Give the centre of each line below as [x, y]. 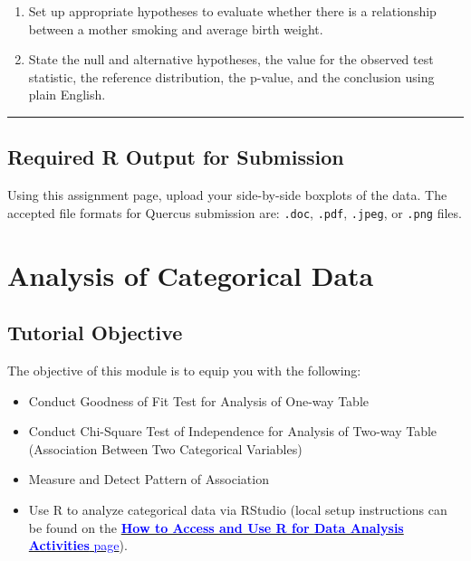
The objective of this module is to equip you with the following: [184, 370]
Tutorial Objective [95, 333]
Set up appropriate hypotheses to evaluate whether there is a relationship [232, 11]
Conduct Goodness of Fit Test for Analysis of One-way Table [199, 400]
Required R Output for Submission [176, 157]
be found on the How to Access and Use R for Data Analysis [216, 527]
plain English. [67, 95]
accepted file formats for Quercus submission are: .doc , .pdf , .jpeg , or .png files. [235, 212]
